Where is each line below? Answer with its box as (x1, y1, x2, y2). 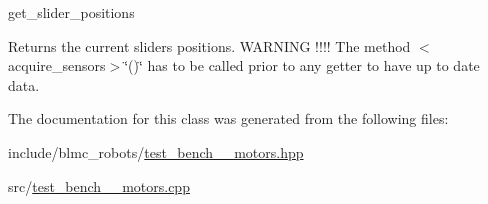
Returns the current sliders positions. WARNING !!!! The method (8, 35, 411, 56)
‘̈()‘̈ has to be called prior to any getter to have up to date (124, 55, 480, 76)
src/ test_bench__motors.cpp (8, 175, 190, 196)
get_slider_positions (8, 2, 135, 22)
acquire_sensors (8, 55, 106, 76)
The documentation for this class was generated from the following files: (8, 108, 449, 129)
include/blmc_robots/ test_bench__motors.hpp (8, 141, 304, 162)
